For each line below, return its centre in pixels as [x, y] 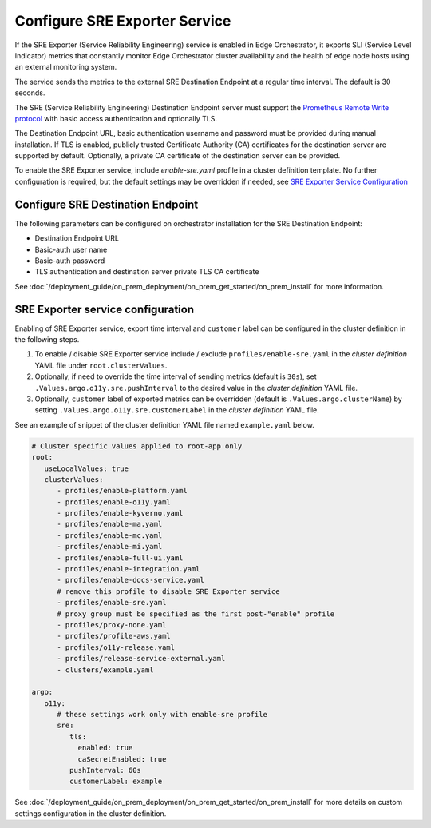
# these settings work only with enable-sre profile [162, 715]
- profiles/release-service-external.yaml [141, 659]
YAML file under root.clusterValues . [101, 365]
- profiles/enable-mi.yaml [110, 547]
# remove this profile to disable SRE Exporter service [168, 591]
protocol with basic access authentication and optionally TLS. [116, 118]
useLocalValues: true [87, 468]
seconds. [30, 93]
